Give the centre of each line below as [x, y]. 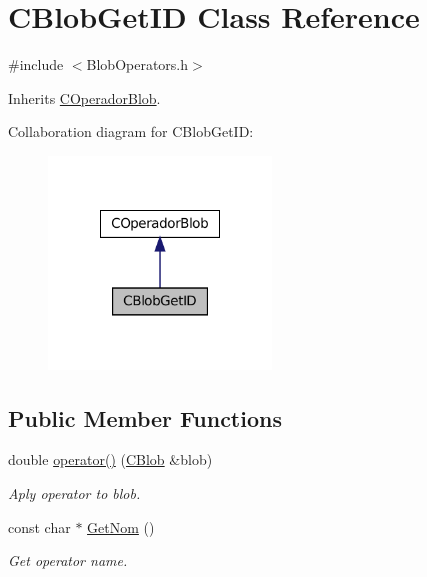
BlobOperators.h [137, 64]
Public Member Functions [145, 417]
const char [39, 526]
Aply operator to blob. [74, 493]
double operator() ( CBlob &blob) [110, 459]
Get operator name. [68, 560]
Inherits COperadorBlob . [84, 97]
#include [36, 64]
